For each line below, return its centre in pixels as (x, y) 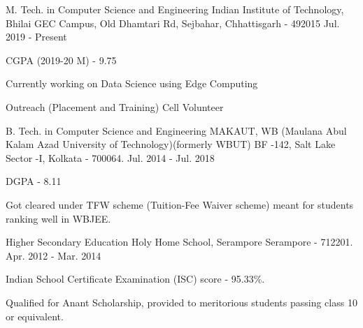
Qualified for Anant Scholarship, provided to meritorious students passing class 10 (181, 302)
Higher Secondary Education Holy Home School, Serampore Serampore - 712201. (179, 242)
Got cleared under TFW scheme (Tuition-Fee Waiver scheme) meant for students (180, 204)
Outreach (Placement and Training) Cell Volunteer (115, 106)
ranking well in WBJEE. (58, 218)
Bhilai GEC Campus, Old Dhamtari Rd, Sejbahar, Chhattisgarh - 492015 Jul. (173, 23)
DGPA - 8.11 (34, 181)
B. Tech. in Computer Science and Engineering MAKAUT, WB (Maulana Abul (176, 130)
